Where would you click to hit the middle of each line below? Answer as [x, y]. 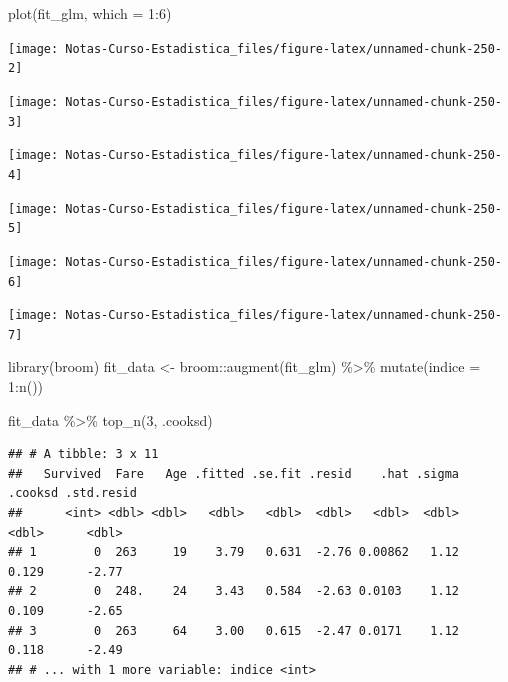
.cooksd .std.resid [72, 493]
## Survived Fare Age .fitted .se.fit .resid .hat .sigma [234, 473]
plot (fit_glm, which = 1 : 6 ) [90, 13]
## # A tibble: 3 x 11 [83, 454]
